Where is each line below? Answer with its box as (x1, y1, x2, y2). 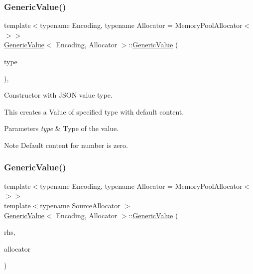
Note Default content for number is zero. (4, 139, 128, 150)
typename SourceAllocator (40, 200, 121, 210)
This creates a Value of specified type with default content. (4, 106, 184, 117)
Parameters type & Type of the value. (4, 123, 119, 134)
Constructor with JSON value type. (4, 90, 113, 100)
